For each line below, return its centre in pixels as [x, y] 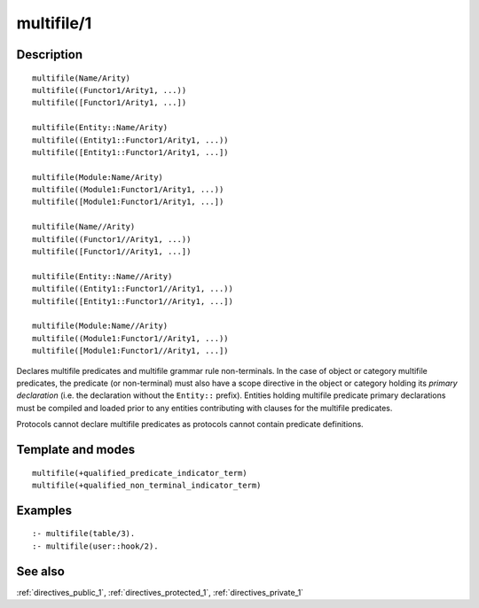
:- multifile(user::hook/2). [95, 546]
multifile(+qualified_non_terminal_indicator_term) [147, 485]
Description [50, 55]
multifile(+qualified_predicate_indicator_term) [140, 473]
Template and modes [76, 449]
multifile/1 [54, 23]
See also [41, 571]
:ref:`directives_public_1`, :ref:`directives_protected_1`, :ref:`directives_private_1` [160, 592]
